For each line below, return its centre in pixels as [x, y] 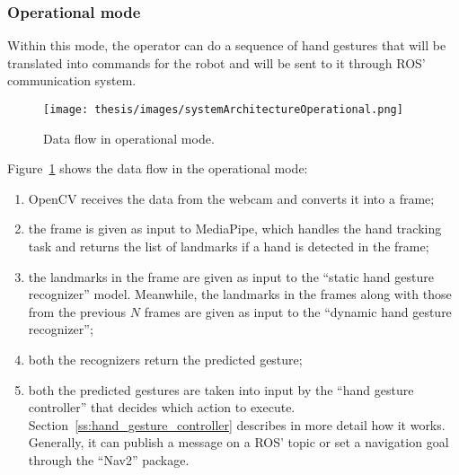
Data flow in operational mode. [129, 138]
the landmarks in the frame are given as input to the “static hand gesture [231, 276]
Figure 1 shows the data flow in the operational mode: [158, 168]
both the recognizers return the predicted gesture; [165, 359]
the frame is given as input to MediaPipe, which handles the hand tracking [235, 229]
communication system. [72, 80]
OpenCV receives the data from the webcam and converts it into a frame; [231, 198]
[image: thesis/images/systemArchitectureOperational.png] [223, 110]
